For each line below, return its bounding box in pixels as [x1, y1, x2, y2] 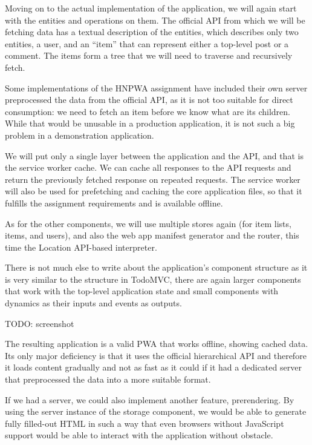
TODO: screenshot [5, 317, 74, 329]
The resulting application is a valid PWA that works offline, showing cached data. [5, 337, 308, 350]
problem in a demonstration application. [5, 128, 154, 141]
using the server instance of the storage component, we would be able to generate [5, 405, 307, 418]
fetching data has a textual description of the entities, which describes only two [5, 25, 299, 38]
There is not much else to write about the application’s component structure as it [5, 261, 308, 274]
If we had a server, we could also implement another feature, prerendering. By [5, 393, 294, 406]
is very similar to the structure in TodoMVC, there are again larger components [5, 272, 301, 285]
